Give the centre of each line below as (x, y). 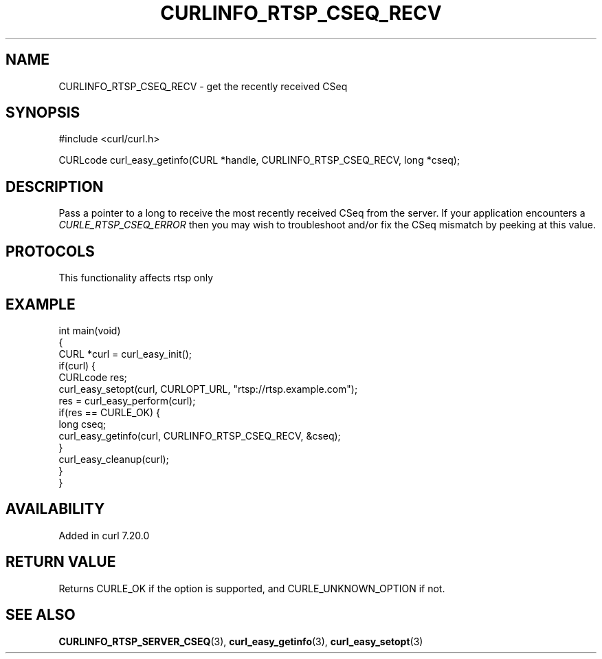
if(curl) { (77, 365)
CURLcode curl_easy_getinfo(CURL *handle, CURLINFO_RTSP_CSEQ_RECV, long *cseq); (259, 160)
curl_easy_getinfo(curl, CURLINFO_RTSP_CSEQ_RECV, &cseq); (200, 435)
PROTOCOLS (50, 251)
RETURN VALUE (61, 562)
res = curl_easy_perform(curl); (127, 400)
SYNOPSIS (43, 113)
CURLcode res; (93, 377)
